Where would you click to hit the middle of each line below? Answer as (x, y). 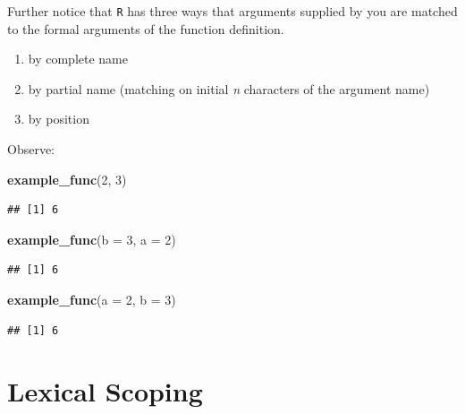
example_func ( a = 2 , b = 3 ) (92, 299)
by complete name (78, 59)
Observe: (31, 149)
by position (59, 119)
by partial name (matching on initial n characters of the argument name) (229, 88)
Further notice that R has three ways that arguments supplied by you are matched (232, 11)
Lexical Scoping (105, 391)
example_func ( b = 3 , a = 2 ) (92, 239)
